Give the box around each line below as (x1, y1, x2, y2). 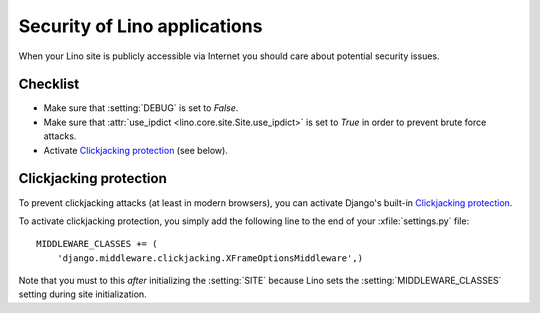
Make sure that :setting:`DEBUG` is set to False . (43, 102, 239, 114)
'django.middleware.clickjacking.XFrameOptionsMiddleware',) (56, 252, 364, 264)
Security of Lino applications (18, 15, 263, 37)
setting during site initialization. (18, 288, 147, 300)
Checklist (18, 76, 80, 93)
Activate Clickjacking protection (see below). (43, 144, 229, 156)
